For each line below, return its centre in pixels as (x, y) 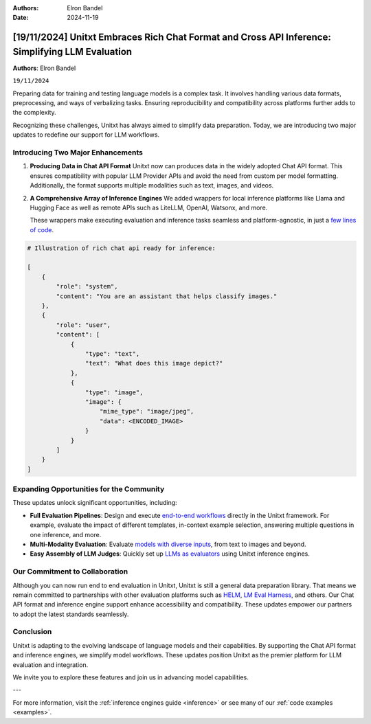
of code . (42, 229)
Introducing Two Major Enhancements (78, 152)
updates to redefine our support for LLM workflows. (86, 135)
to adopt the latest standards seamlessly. (71, 614)
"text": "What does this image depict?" (154, 363)
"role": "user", (83, 325)
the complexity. (34, 113)
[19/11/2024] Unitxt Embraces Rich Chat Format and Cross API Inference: (172, 37)
